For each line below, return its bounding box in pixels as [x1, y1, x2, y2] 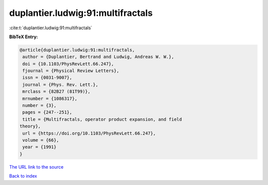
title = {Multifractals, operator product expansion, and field [22, 117, 182, 122]
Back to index [9, 173, 37, 179]
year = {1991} [22, 144, 57, 150]
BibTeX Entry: [9, 34, 38, 40]
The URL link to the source [9, 164, 64, 170]
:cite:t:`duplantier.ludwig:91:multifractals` [9, 25, 93, 31]
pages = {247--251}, [22, 110, 72, 115]
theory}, [19, 123, 41, 129]
